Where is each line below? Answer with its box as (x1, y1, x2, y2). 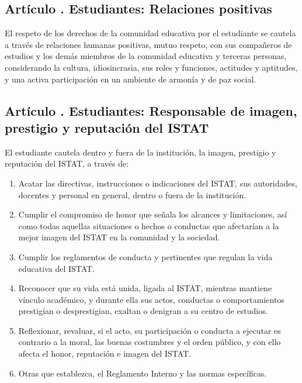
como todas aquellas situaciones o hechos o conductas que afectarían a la (18, 219, 279, 232)
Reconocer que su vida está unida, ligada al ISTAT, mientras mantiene (18, 282, 272, 294)
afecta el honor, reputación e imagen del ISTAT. (18, 347, 192, 360)
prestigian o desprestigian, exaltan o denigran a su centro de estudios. (18, 305, 268, 317)
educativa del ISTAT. (18, 262, 95, 274)
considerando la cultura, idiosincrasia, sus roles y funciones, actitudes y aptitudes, (5, 61, 298, 73)
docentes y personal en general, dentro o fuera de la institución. (18, 188, 247, 201)
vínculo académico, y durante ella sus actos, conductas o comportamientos (18, 293, 284, 305)
